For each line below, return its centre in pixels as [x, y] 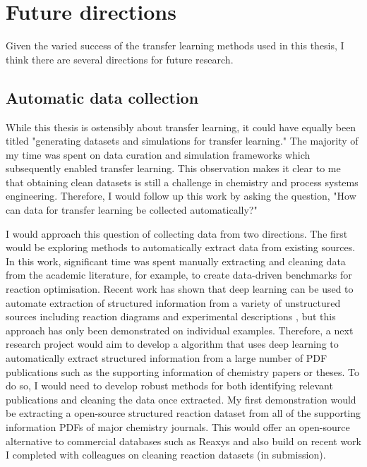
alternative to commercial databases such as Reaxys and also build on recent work [183, 441]
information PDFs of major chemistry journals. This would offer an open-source [178, 426]
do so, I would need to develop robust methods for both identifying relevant [169, 386]
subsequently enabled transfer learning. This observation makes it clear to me [173, 168]
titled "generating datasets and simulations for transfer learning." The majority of [182, 141]
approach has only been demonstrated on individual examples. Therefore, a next [180, 330]
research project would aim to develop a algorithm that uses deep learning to [172, 344]
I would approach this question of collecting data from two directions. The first [177, 233]
